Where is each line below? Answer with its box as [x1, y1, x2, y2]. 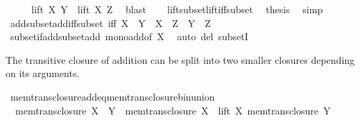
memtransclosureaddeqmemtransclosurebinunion [10, 89, 215, 103]
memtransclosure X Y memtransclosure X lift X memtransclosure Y [15, 103, 331, 117]
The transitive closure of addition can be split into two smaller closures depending [6, 52, 355, 67]
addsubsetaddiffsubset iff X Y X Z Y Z [10, 15, 211, 30]
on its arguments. [6, 66, 80, 80]
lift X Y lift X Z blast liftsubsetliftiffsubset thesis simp [31, 2, 323, 16]
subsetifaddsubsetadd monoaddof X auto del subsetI [10, 29, 248, 44]
